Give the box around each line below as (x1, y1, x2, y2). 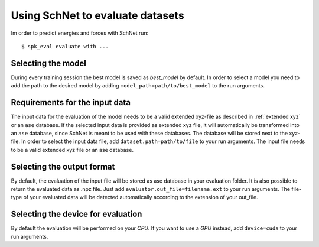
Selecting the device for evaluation (11, 209, 142, 219)
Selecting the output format (11, 161, 115, 171)
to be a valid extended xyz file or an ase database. (11, 146, 134, 153)
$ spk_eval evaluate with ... (21, 43, 109, 50)
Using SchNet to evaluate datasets (11, 9, 184, 22)
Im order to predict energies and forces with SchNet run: (11, 30, 149, 37)
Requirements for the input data (11, 97, 131, 108)
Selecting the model (11, 58, 87, 68)
